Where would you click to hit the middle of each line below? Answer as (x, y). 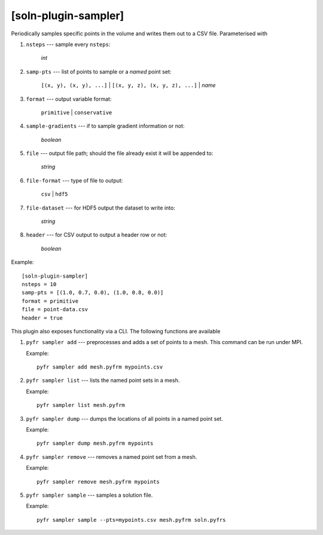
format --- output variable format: (69, 99)
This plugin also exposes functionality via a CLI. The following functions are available (116, 331)
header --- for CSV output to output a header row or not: (97, 235)
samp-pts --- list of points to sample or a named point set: (99, 71)
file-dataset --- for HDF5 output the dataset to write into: (101, 208)
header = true (42, 318)
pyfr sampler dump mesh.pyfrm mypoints (95, 443)
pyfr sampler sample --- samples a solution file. (89, 495)
